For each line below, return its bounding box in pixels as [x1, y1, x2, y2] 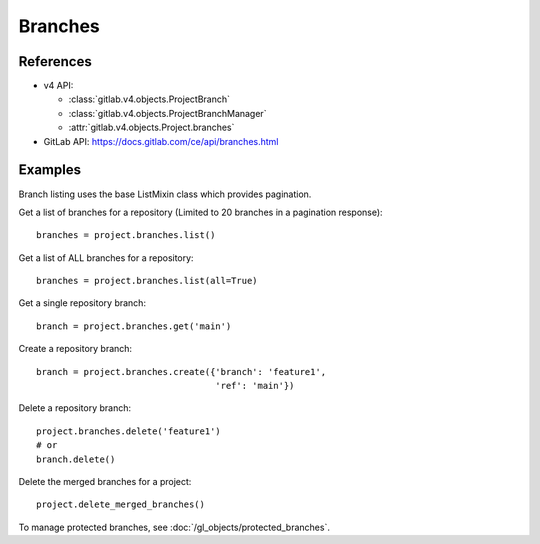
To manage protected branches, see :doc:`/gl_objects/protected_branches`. [18, 521, 330, 533]
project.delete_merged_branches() [36, 499, 205, 510]
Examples [18, 161, 82, 179]
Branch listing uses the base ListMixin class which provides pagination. [18, 188, 312, 200]
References [18, 53, 92, 70]
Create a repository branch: [18, 343, 133, 355]
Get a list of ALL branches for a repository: [18, 251, 194, 264]
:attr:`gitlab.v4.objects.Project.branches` [68, 121, 235, 134]
